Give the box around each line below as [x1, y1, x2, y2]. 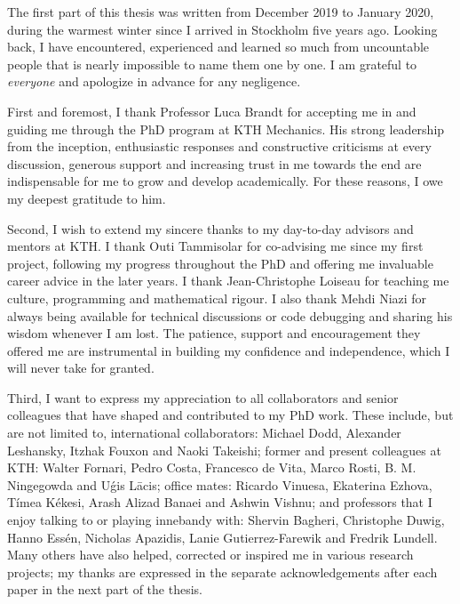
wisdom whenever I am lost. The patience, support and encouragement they [7, 324, 421, 342]
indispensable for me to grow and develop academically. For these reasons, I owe [7, 172, 443, 190]
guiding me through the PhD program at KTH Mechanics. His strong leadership [7, 119, 445, 138]
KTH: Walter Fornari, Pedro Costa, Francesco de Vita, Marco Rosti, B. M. [7, 458, 416, 477]
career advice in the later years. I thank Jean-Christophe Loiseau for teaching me [7, 271, 449, 290]
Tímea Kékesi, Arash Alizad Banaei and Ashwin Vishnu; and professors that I [7, 493, 432, 511]
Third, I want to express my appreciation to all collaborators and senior [7, 388, 399, 407]
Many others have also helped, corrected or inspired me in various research [7, 545, 414, 564]
